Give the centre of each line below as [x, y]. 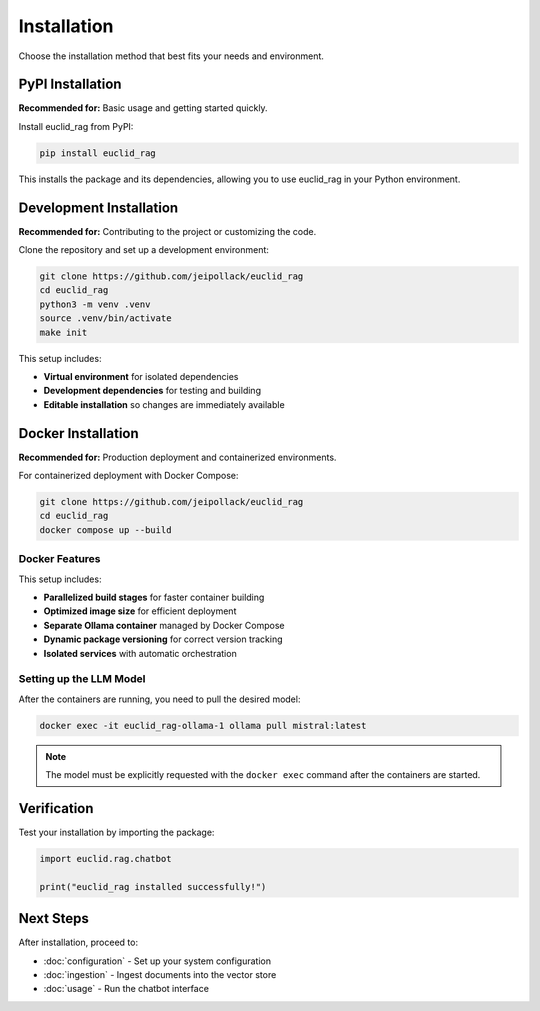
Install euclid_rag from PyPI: [76, 126]
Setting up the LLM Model [82, 679]
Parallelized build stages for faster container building [154, 597]
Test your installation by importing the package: [116, 832]
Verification [56, 808]
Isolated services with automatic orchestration [140, 653]
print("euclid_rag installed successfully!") [153, 886]
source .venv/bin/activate [105, 318]
